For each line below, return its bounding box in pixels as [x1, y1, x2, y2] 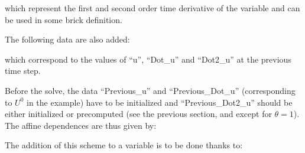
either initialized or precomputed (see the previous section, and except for [5, 108, 272, 120]
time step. [5, 64, 41, 77]
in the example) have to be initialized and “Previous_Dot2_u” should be [27, 96, 293, 108]
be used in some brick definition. [5, 13, 122, 25]
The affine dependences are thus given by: [5, 119, 157, 131]
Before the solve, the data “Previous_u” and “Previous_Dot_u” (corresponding [5, 84, 296, 96]
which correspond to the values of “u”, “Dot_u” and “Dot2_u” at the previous [5, 53, 291, 65]
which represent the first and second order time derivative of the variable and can [5, 2, 300, 14]
